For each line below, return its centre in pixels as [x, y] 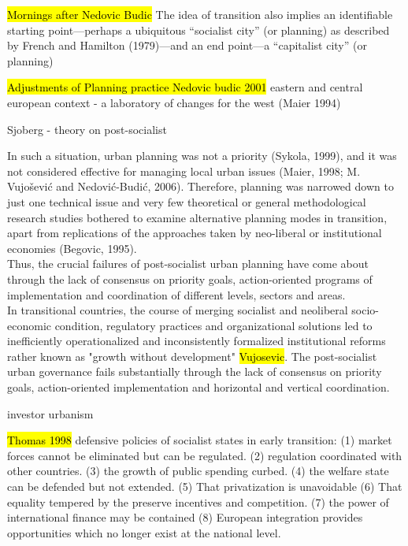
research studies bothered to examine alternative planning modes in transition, [197, 217]
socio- [365, 310]
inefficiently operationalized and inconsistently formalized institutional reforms [197, 341]
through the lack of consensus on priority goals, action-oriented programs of [190, 279]
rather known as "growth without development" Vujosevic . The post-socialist [192, 356]
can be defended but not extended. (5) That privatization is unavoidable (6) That [205, 487]
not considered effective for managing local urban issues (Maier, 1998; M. [184, 171]
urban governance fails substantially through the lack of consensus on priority [195, 371]
